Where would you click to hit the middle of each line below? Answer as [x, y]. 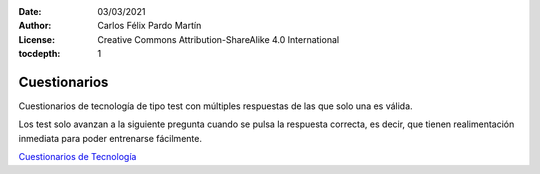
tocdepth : [39, 54]
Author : [35, 26]
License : [36, 39]
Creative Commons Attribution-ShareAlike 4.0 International [218, 39]
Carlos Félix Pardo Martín [149, 26]
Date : [30, 11]
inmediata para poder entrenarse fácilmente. [110, 138]
